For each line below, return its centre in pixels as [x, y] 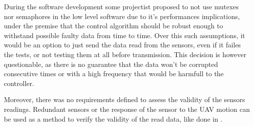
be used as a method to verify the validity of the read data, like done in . [113, 118]
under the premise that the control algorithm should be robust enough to [114, 26]
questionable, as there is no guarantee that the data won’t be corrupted [111, 64]
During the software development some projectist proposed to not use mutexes [121, 6]
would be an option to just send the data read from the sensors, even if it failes [123, 45]
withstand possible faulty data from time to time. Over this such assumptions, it [125, 35]
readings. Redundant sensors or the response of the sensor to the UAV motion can [127, 109]
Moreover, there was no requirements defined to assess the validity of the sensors [125, 99]
